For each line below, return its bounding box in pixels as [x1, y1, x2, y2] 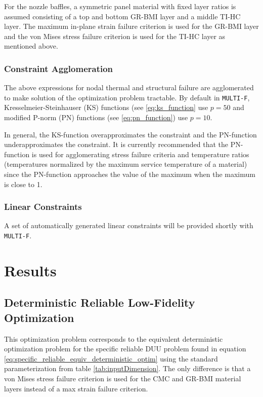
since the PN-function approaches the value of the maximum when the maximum [4, 169, 255, 179]
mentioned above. [4, 41, 58, 51]
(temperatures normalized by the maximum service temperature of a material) [4, 159, 247, 169]
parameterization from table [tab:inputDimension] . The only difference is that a [4, 363, 251, 374]
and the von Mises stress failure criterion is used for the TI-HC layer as [4, 30, 226, 41]
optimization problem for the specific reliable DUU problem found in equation [4, 343, 246, 354]
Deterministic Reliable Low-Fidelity [4, 295, 195, 310]
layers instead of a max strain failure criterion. [4, 383, 148, 393]
